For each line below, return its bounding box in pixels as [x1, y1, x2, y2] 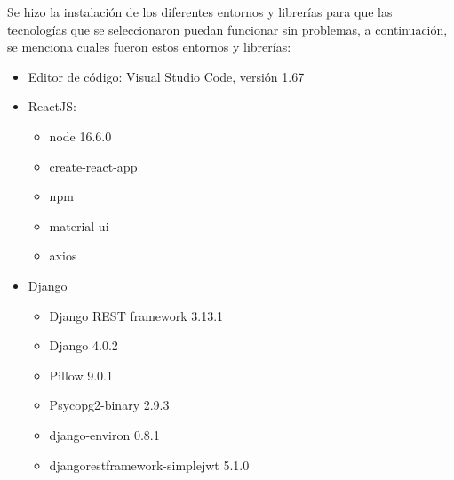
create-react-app [49, 156, 138, 175]
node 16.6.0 [49, 126, 112, 145]
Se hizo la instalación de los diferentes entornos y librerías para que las [7, 3, 393, 20]
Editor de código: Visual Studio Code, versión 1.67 [28, 67, 305, 85]
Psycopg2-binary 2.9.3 [49, 396, 170, 414]
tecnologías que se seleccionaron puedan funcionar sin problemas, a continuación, [7, 20, 448, 38]
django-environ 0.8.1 [49, 425, 160, 444]
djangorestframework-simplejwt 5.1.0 [49, 455, 250, 474]
